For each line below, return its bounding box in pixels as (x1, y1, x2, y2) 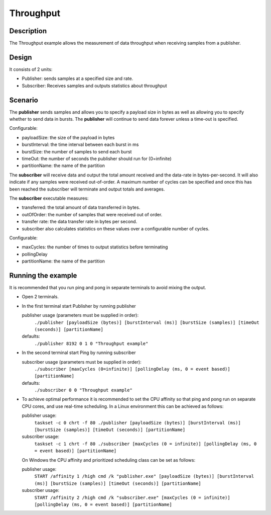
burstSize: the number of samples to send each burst (22, 148, 132, 154)
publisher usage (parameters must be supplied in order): (22, 312, 139, 318)
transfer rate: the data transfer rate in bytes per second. (22, 219, 138, 225)
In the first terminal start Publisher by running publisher (22, 303, 137, 309)
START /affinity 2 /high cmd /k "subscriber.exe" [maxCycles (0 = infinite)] (34, 494, 230, 500)
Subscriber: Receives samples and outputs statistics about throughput (22, 82, 168, 89)
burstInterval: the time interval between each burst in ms (22, 141, 139, 148)
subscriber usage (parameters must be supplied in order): (22, 359, 142, 365)
